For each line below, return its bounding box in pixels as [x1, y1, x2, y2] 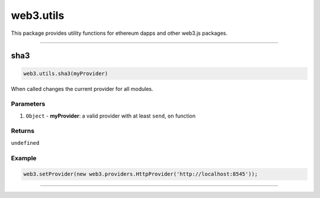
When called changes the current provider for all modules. [11, 85, 153, 92]
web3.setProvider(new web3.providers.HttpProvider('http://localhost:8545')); [23, 171, 258, 177]
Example [11, 154, 37, 162]
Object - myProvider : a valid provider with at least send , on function [25, 112, 196, 119]
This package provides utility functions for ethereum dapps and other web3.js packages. [11, 30, 228, 37]
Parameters [11, 100, 46, 108]
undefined [11, 139, 40, 146]
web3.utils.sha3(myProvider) [23, 70, 108, 77]
